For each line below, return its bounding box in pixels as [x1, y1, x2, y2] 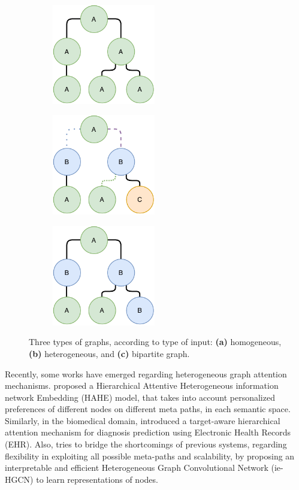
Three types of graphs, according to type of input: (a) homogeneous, [29, 335, 282, 348]
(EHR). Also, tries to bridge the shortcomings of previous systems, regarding [5, 438, 287, 450]
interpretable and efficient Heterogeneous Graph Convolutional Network [5, 461, 268, 474]
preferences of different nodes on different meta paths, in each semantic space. [5, 403, 291, 415]
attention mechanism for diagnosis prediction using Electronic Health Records [5, 426, 291, 438]
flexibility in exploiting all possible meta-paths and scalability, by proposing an [5, 449, 295, 462]
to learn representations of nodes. [36, 473, 158, 485]
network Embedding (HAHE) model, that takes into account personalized [5, 391, 275, 403]
